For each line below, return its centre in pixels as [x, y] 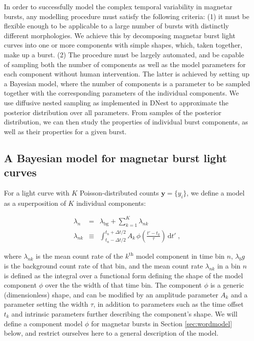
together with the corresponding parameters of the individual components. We [121, 93]
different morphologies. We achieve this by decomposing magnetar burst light [120, 35]
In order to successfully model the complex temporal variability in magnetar [118, 6]
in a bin [229, 266]
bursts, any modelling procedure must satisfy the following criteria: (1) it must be [127, 16]
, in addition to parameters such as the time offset [168, 304]
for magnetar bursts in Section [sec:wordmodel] [162, 323]
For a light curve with [37, 192]
